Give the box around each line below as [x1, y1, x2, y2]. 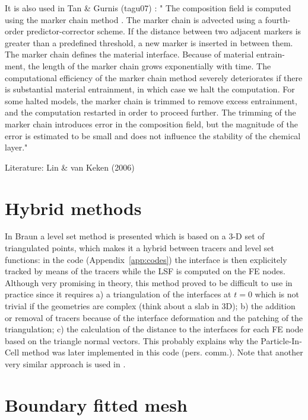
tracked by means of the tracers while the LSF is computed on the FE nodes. [5, 265, 285, 277]
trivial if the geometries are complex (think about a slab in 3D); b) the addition [5, 300, 296, 312]
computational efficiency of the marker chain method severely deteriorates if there [5, 71, 303, 84]
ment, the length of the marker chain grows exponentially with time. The [5, 59, 271, 72]
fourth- [265, 13, 291, 25]
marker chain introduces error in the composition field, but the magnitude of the [5, 117, 298, 130]
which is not [255, 288, 299, 300]
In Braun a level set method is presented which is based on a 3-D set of [5, 230, 265, 242]
